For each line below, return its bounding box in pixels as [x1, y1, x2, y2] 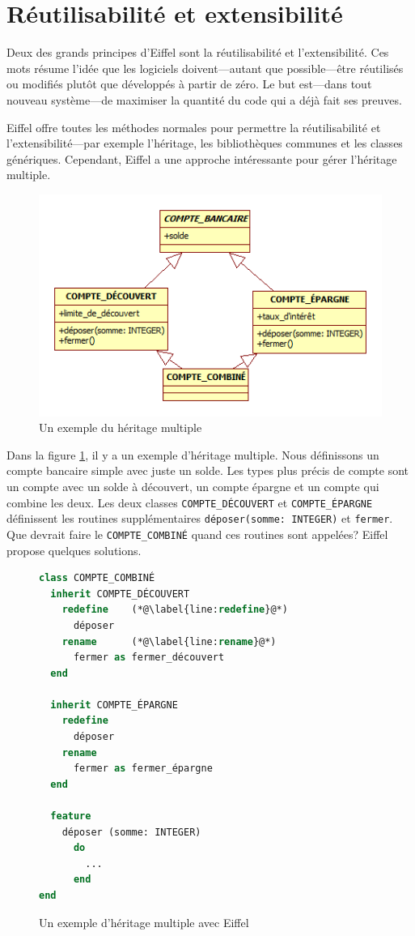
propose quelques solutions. [6, 541, 142, 558]
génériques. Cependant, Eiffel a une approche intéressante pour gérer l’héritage [6, 150, 397, 167]
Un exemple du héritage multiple [39, 419, 202, 436]
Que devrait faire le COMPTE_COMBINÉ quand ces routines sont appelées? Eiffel [6, 525, 388, 542]
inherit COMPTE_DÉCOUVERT [50, 588, 190, 600]
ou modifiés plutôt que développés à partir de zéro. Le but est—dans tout [6, 75, 372, 92]
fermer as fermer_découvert [73, 652, 225, 664]
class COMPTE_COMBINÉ [39, 572, 155, 584]
